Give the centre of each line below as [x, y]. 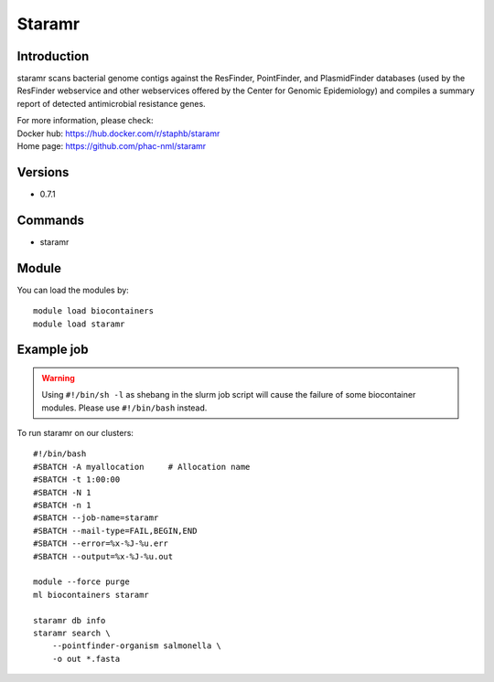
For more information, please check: [85, 121]
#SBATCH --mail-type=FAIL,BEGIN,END [115, 531]
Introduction [53, 56]
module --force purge [81, 582]
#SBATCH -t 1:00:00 [77, 480]
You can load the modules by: [73, 290]
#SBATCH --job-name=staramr [96, 518]
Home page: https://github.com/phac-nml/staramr [112, 146]
